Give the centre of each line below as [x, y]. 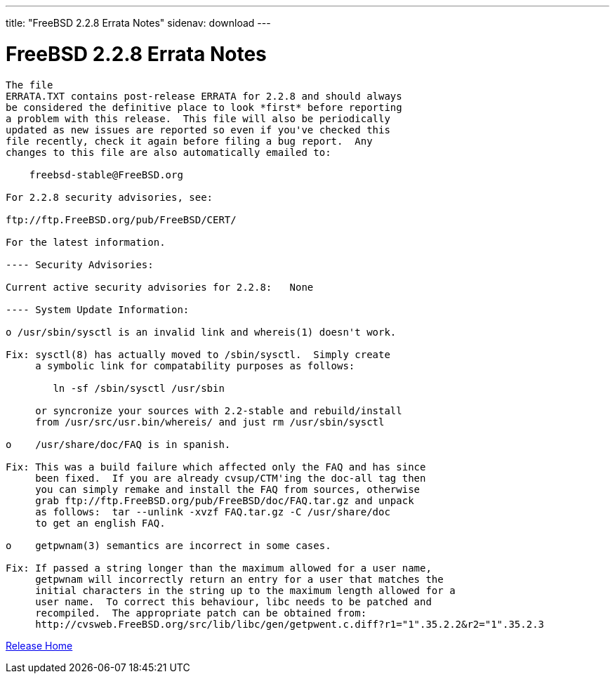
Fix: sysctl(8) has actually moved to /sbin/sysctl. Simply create [198, 354]
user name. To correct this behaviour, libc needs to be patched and [233, 601]
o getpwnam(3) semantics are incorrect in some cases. [168, 545]
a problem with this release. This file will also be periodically [198, 118]
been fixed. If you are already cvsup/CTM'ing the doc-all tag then [231, 478]
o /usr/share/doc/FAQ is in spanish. [118, 444]
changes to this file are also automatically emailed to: [168, 152]
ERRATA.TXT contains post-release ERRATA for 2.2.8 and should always [204, 96]
